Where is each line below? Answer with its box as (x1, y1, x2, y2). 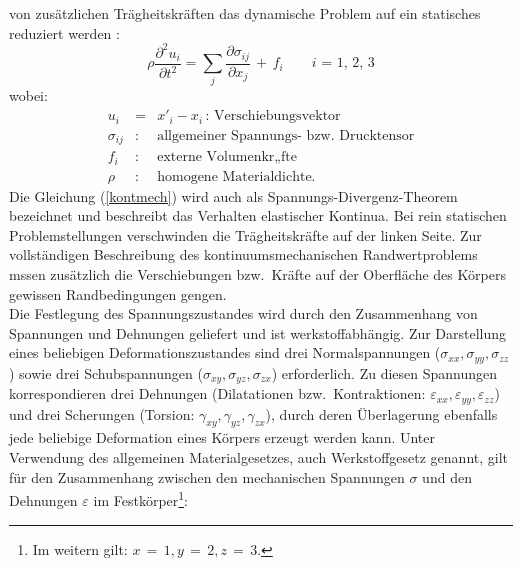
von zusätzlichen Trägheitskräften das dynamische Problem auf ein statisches (9, 3, 481, 23)
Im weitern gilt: (32, 538, 128, 559)
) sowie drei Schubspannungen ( (9, 362, 203, 383)
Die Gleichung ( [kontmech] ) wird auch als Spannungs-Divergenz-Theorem (9, 185, 458, 206)
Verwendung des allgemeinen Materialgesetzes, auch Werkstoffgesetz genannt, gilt (9, 447, 509, 468)
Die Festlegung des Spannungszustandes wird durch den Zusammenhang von (9, 303, 478, 324)
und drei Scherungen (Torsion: (9, 403, 195, 424)
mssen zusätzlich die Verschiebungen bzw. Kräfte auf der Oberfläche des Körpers (9, 263, 506, 284)
